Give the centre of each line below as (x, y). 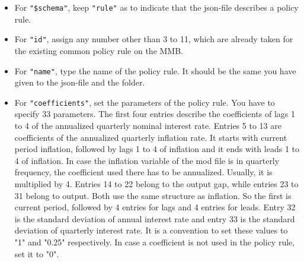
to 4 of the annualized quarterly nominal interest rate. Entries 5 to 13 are (148, 125)
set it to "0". (37, 253)
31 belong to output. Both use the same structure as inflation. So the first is (153, 195)
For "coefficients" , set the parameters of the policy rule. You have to (145, 102)
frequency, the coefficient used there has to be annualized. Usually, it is (143, 172)
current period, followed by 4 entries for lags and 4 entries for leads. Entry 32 (155, 207)
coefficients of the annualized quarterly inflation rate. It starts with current (151, 137)
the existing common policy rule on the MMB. (99, 50)
